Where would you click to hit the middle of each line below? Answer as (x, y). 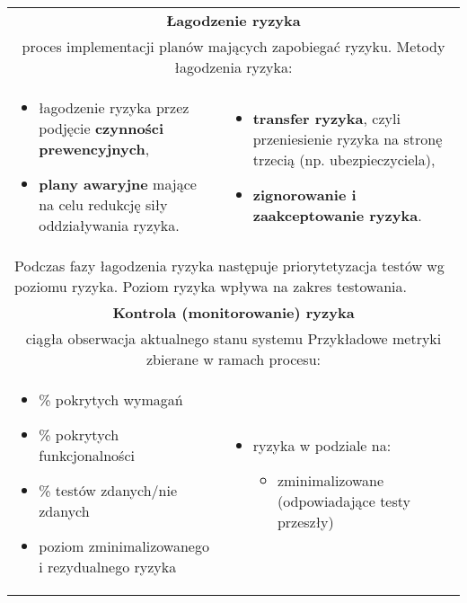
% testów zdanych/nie (108, 490)
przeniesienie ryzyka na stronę (348, 138)
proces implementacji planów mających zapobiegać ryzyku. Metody (233, 46)
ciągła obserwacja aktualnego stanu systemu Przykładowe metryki (233, 338)
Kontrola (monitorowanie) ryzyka (233, 312)
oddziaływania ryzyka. (109, 225)
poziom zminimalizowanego (124, 546)
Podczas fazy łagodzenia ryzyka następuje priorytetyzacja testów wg (229, 266)
